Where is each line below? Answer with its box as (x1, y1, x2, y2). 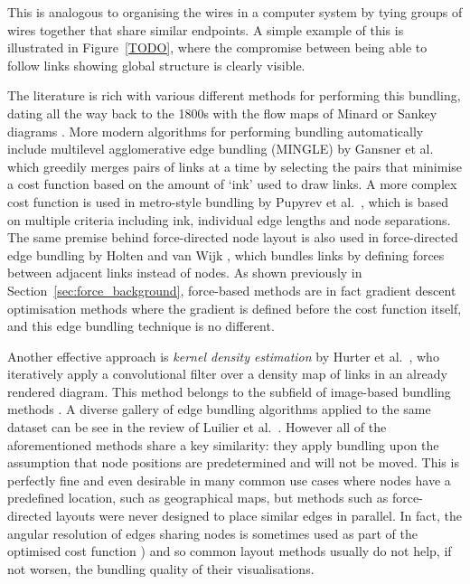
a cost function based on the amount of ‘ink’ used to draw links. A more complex (7, 174, 457, 193)
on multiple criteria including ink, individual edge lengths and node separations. (7, 210, 451, 229)
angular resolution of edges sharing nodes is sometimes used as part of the (7, 523, 418, 542)
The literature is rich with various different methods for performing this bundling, (7, 86, 461, 105)
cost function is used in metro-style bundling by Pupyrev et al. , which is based (7, 192, 449, 211)
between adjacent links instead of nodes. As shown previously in (7, 263, 362, 282)
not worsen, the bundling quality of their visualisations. (7, 559, 315, 578)
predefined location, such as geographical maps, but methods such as (7, 488, 389, 507)
